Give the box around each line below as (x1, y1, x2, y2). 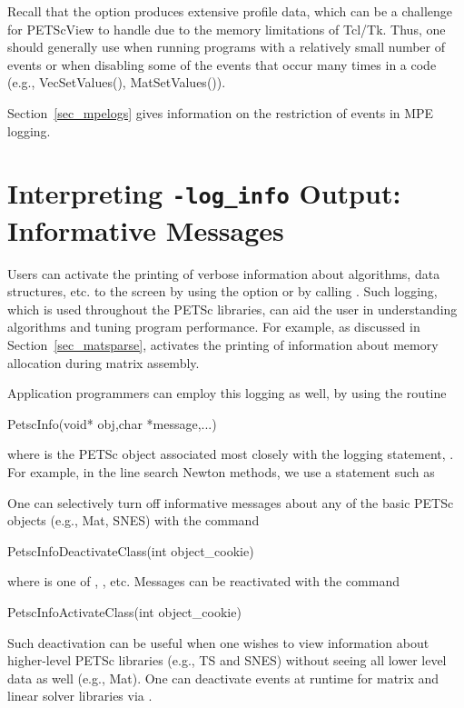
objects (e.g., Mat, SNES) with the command (7, 511, 260, 530)
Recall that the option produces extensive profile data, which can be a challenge (7, 2, 453, 20)
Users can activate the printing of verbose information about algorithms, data (7, 264, 440, 283)
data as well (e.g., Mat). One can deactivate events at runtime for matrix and (7, 668, 439, 687)
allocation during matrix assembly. (7, 353, 200, 372)
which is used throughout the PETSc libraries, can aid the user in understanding (7, 299, 458, 318)
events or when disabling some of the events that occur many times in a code (7, 55, 437, 74)
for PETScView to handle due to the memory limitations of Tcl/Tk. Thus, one (7, 19, 446, 38)
